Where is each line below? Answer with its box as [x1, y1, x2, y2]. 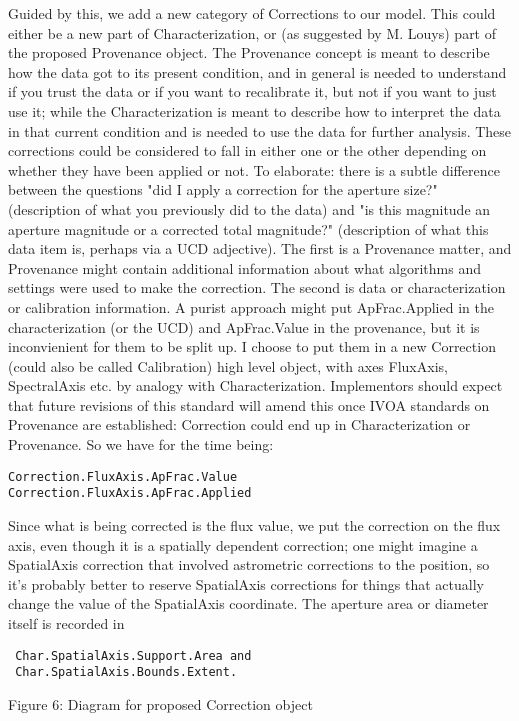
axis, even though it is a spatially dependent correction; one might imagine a [8, 534, 478, 555]
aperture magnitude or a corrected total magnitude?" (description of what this [8, 218, 489, 239]
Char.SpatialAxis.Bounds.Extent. [15, 665, 238, 680]
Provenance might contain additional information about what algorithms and [8, 257, 481, 278]
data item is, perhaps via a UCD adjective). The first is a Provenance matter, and [8, 238, 512, 259]
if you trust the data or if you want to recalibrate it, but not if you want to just [8, 81, 497, 102]
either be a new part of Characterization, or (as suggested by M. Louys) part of [8, 22, 497, 43]
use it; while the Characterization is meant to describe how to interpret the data [8, 100, 501, 121]
